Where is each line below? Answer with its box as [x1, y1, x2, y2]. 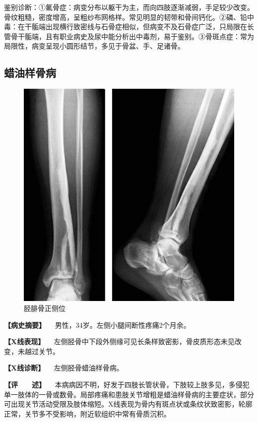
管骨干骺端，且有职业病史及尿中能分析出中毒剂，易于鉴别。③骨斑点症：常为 [4, 31, 254, 41]
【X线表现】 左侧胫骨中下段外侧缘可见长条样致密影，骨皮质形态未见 [4, 336, 235, 347]
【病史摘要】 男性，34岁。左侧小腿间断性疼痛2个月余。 [4, 319, 191, 330]
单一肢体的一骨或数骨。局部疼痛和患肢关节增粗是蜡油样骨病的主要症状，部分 [4, 389, 254, 399]
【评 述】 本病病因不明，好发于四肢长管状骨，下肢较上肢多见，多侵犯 [4, 379, 250, 389]
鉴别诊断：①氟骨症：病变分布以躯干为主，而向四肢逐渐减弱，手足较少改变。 [4, 2, 254, 12]
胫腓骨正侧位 [24, 302, 65, 313]
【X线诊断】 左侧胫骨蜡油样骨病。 [4, 362, 124, 373]
